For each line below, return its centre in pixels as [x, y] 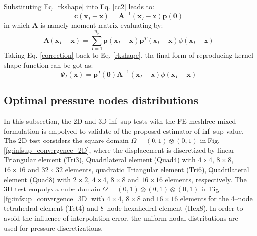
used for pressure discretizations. [53, 227]
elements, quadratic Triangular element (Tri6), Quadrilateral [157, 169]
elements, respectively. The [206, 179]
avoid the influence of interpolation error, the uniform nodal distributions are [121, 218]
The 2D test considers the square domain [66, 140]
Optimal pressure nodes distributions [101, 100]
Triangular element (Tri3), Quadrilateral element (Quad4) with [100, 160]
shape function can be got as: [49, 65]
